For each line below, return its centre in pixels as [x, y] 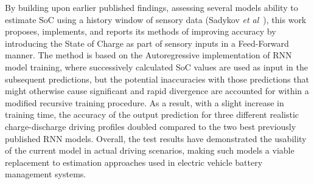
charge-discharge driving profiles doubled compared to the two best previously [151, 126]
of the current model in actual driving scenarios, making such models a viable [150, 150]
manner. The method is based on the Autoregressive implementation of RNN [148, 55]
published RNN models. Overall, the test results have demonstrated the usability [156, 138]
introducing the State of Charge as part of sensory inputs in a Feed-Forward [147, 43]
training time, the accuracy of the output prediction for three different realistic [152, 114]
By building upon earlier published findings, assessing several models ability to [152, 7]
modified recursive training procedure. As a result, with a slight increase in [145, 102]
